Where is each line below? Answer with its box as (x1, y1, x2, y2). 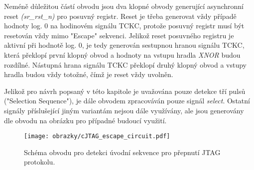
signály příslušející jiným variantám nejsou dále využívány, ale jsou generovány (4, 105, 244, 115)
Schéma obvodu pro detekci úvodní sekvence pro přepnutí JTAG (24, 147, 221, 157)
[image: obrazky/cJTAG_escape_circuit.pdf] (24, 133, 170, 140)
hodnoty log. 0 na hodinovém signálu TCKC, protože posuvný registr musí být (4, 20, 245, 31)
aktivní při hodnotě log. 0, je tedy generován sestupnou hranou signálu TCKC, (4, 40, 245, 50)
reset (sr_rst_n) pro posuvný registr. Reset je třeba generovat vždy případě (4, 10, 237, 21)
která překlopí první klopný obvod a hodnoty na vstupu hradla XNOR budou (4, 49, 241, 60)
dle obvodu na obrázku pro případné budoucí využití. (4, 115, 167, 125)
